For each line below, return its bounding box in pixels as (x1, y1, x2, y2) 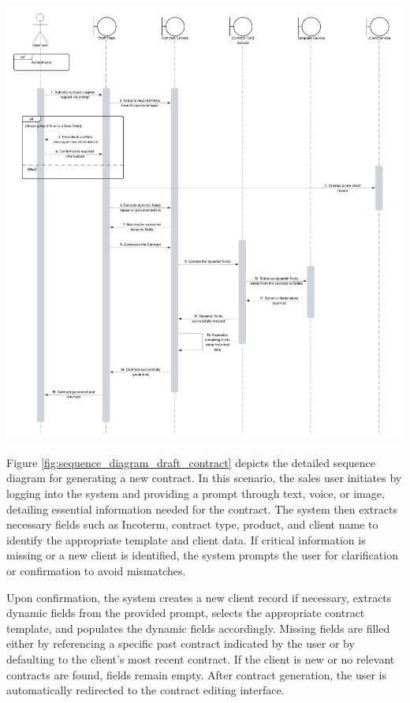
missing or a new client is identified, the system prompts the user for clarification (6, 547, 398, 563)
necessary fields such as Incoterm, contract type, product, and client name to (6, 516, 378, 533)
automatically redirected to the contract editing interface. (6, 682, 285, 698)
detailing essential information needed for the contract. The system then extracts (6, 500, 397, 517)
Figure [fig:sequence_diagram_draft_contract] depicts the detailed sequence (6, 454, 376, 470)
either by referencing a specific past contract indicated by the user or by (6, 635, 355, 652)
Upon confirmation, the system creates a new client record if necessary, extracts (6, 589, 392, 605)
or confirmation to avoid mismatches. (6, 562, 186, 578)
